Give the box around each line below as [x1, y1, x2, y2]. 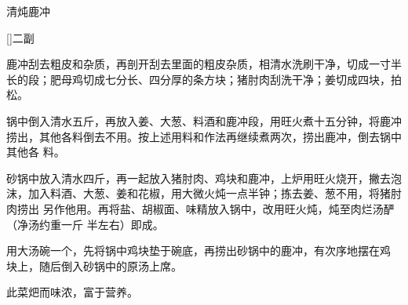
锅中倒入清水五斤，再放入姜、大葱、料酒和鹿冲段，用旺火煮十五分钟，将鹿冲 [6, 112, 402, 129]
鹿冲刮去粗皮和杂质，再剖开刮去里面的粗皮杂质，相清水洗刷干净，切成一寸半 [6, 56, 402, 72]
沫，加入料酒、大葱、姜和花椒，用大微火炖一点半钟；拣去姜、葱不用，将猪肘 [6, 185, 402, 202]
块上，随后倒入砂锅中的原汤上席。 [6, 257, 182, 274]
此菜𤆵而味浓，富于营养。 [6, 284, 138, 300]
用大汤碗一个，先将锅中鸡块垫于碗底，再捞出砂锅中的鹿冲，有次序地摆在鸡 [6, 242, 391, 259]
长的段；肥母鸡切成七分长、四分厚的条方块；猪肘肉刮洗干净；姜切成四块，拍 [6, 71, 402, 87]
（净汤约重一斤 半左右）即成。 [6, 216, 164, 232]
